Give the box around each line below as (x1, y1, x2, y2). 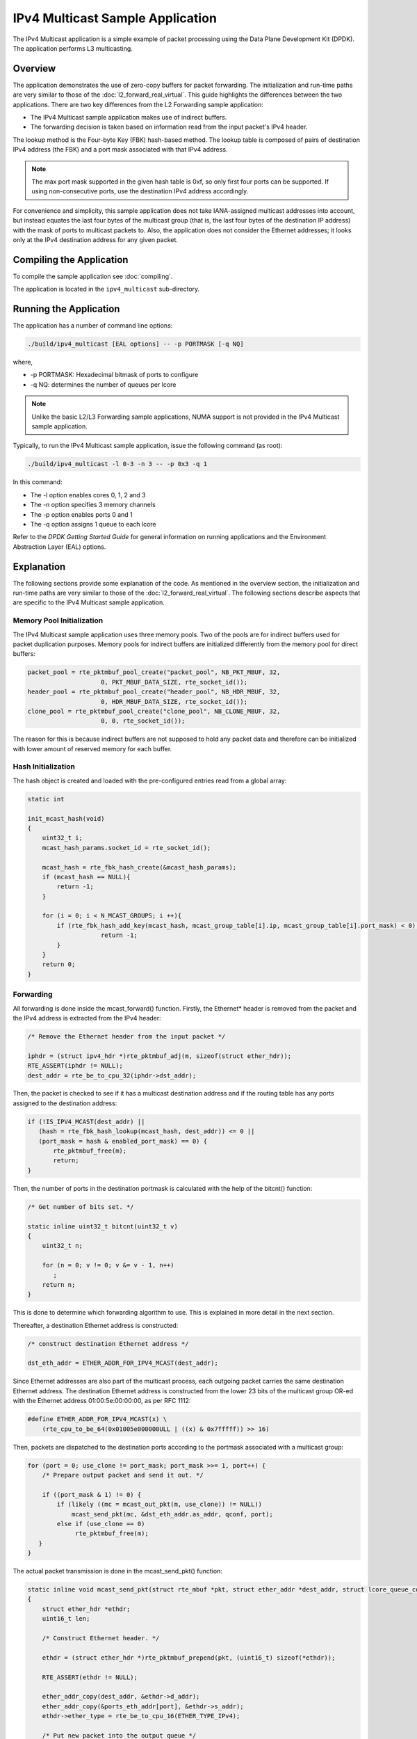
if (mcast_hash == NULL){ (42, 873, 131, 881)
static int (27, 795, 65, 803)
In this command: (13, 478, 63, 486)
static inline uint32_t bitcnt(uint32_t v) (27, 1222, 179, 1231)
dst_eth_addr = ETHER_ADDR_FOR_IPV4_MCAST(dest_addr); (27, 1359, 218, 1367)
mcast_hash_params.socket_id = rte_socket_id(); (42, 844, 211, 851)
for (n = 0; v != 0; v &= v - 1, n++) (42, 1261, 174, 1269)
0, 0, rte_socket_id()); (101, 717, 186, 725)
